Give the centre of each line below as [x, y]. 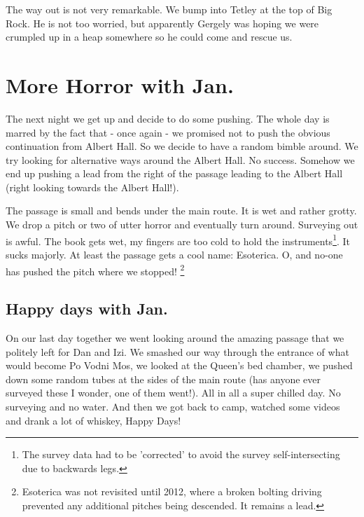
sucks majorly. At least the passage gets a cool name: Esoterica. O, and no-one [174, 254]
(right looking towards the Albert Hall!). [92, 187]
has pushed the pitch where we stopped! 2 [95, 270]
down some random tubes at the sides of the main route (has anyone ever [163, 379]
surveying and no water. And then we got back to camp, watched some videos [173, 406]
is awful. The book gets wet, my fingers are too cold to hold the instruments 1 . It [178, 240]
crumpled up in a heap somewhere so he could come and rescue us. [149, 37]
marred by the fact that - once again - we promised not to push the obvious [168, 132]
